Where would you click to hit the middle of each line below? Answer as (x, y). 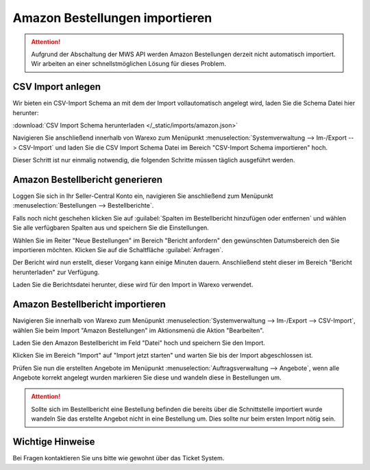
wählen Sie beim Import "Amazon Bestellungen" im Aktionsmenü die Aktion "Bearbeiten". (138, 330)
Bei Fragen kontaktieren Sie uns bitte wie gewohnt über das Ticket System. (119, 458)
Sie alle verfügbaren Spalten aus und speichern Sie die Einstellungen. (111, 228)
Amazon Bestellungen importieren (112, 18)
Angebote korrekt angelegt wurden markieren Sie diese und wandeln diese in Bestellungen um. (147, 378)
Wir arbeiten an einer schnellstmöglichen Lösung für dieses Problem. (128, 64)
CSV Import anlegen (57, 87)
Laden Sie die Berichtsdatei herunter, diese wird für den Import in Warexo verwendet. (133, 285)
